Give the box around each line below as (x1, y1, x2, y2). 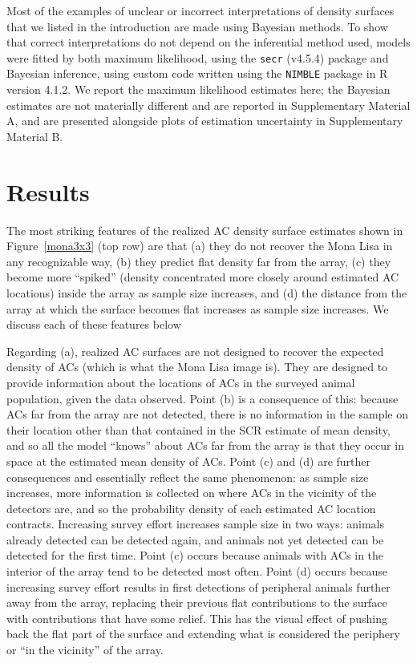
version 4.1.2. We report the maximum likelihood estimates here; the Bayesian (6, 81, 391, 98)
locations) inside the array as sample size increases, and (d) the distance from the (6, 284, 407, 301)
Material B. (6, 127, 63, 144)
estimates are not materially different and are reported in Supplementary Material (6, 96, 411, 113)
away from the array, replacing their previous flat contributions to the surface (6, 594, 387, 611)
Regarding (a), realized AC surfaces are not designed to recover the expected (6, 342, 384, 359)
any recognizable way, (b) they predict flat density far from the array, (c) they (6, 253, 391, 269)
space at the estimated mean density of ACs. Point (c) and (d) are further (6, 452, 371, 469)
